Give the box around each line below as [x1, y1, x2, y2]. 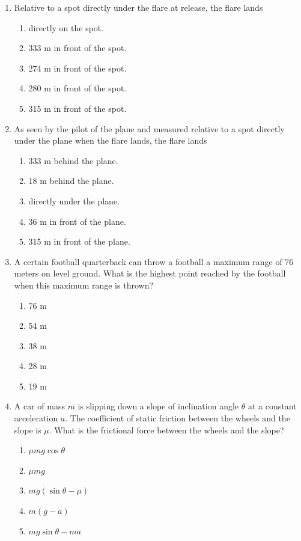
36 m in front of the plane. [28, 215, 126, 227]
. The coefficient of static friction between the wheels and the [65, 412, 290, 424]
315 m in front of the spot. [28, 102, 127, 114]
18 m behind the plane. [28, 174, 114, 187]
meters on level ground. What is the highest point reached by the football [14, 267, 286, 280]
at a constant [248, 400, 297, 412]
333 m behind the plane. [28, 154, 118, 167]
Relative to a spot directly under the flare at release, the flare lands [14, 1, 263, 13]
